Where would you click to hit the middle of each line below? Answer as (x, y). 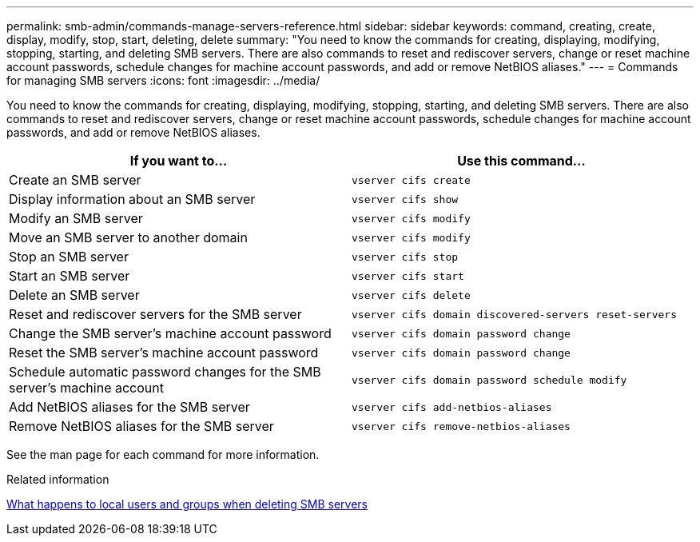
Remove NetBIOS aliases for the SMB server (141, 426)
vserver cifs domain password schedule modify (489, 380)
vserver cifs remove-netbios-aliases (461, 426)
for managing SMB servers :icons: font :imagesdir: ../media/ (163, 80)
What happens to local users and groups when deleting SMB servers (187, 504)
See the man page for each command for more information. (163, 454)
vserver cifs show (405, 199)
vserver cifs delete (411, 295)
